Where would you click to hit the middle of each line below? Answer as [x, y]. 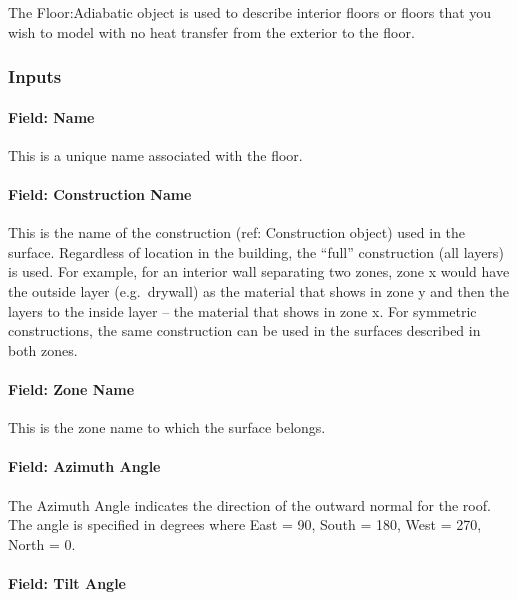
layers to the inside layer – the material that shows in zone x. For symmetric [242, 310]
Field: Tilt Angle [67, 582]
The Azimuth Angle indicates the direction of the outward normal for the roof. [249, 504]
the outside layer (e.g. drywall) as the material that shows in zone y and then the [258, 291]
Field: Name [51, 116]
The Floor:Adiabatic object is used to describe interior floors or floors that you [250, 12]
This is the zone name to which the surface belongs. [167, 427]
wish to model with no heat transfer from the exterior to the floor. [211, 31]
